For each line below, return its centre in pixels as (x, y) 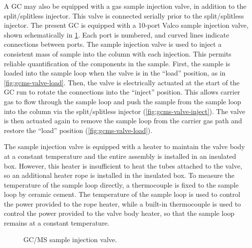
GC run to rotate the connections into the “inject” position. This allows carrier (122, 92)
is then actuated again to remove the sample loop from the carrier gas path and (123, 121)
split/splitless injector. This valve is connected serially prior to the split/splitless (124, 15)
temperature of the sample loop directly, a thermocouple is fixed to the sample (121, 184)
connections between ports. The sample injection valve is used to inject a (113, 44)
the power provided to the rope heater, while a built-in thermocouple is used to (123, 203)
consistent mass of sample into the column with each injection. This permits (118, 53)
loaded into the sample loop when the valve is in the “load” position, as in (115, 73)
